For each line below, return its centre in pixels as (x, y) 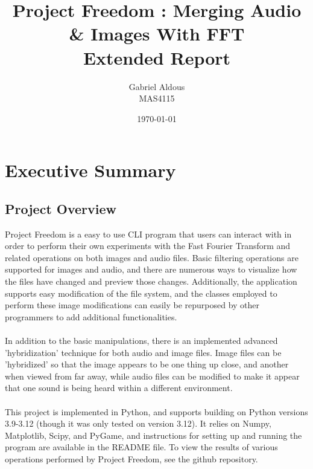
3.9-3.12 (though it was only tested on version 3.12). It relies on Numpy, (138, 423)
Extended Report (157, 57)
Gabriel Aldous (157, 86)
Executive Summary (90, 170)
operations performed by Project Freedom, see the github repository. (131, 458)
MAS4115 (157, 98)
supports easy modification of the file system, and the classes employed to (141, 293)
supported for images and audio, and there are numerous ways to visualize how (151, 269)
